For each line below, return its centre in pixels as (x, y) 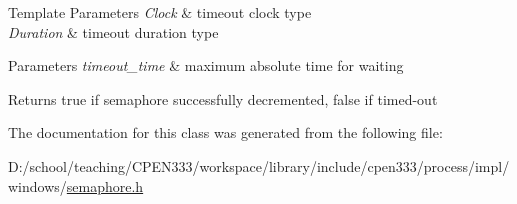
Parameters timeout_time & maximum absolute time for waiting (206, 65)
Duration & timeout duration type (113, 31)
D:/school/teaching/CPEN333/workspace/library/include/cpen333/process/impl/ (259, 165)
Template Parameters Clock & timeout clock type (160, 12)
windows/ (37, 185)
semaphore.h (105, 185)
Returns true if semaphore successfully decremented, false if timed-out (223, 98)
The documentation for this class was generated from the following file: (225, 132)
